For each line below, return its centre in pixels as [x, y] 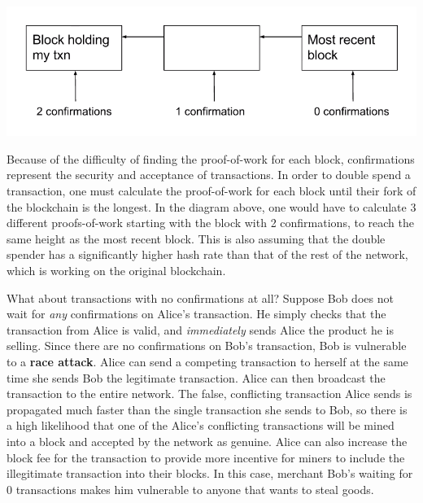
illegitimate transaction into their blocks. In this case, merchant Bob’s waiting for [210, 473]
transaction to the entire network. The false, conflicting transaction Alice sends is [209, 394]
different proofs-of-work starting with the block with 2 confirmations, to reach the [210, 223]
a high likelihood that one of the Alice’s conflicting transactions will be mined [201, 425]
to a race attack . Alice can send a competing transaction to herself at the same [207, 361]
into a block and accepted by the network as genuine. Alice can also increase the [207, 441]
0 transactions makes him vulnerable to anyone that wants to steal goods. [190, 489]
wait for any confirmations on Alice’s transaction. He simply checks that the [196, 314]
